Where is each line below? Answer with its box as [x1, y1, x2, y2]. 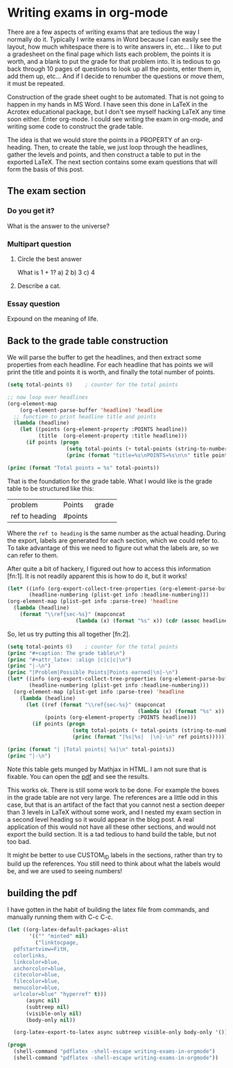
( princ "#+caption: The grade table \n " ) [7, 649, 126, 656]
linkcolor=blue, [13, 958, 60, 965]
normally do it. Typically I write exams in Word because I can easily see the [7, 35, 222, 43]
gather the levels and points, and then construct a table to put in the [7, 150, 201, 159]
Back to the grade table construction [7, 335, 169, 347]
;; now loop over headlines [7, 394, 89, 401]
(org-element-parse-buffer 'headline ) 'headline [19, 407, 163, 414]
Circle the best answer [17, 254, 82, 263]
